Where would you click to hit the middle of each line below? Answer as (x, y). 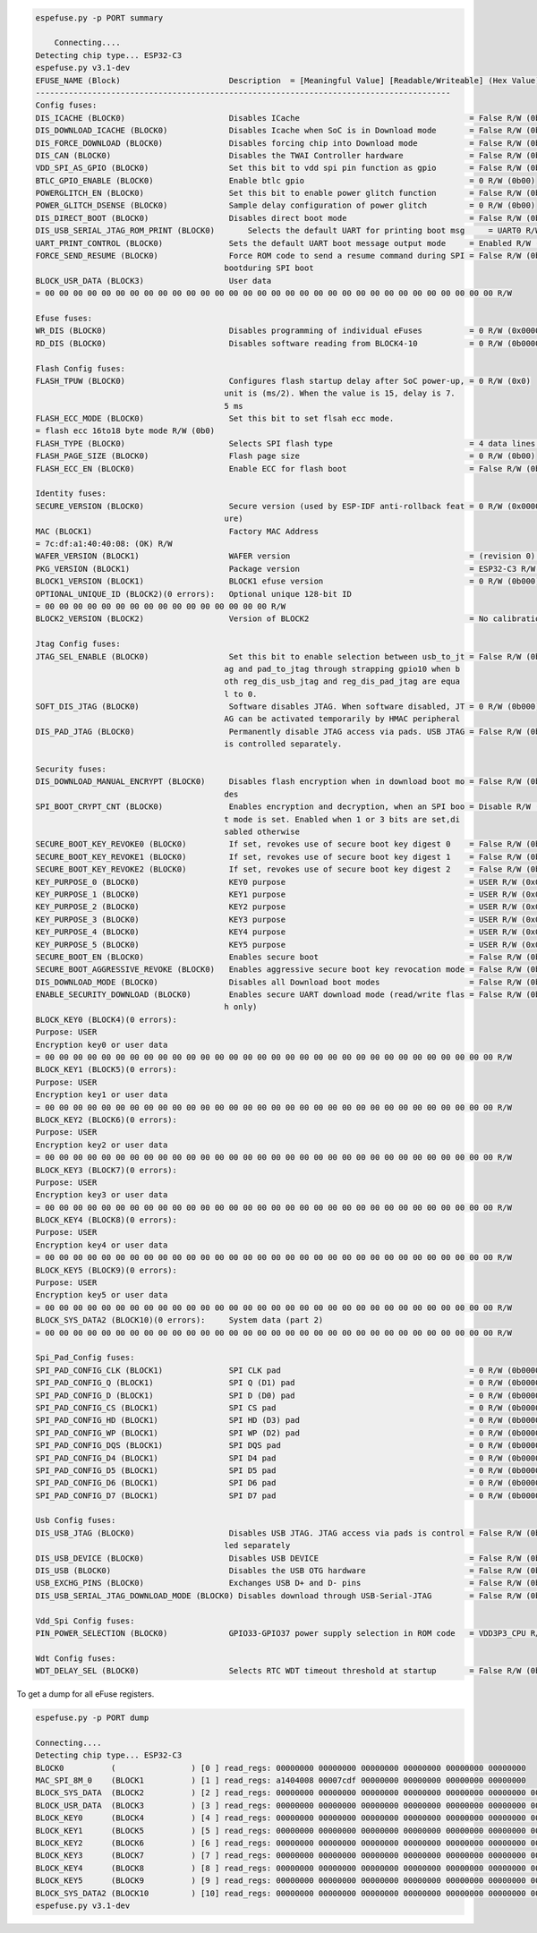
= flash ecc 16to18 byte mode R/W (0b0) (125, 431)
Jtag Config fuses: (78, 644)
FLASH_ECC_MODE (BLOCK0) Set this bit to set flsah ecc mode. (215, 419)
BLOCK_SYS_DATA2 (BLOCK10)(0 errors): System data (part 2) (179, 1320)
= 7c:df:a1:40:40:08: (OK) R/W (104, 544)
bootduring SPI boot (269, 268)
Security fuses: (71, 769)
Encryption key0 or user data (102, 1044)
